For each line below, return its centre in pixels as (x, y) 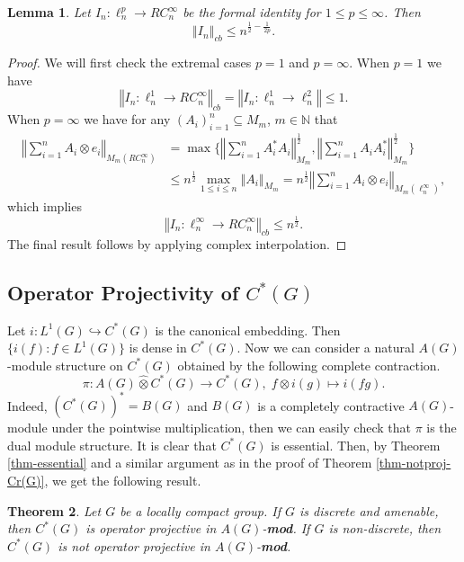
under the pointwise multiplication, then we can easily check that (231, 428)
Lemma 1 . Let (49, 12)
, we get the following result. (123, 481)
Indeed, (27, 405)
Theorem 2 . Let (54, 510)
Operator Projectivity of (123, 292)
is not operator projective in (134, 545)
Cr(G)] (26, 481)
